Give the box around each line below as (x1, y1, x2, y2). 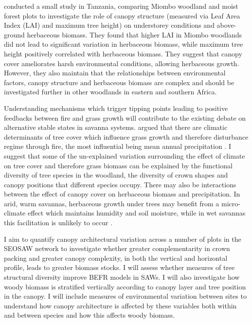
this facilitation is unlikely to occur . (4, 217, 113, 228)
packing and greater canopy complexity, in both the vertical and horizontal (4, 252, 228, 263)
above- (216, 20, 236, 30)
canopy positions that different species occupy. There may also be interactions (4, 179, 236, 189)
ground (4, 29, 25, 39)
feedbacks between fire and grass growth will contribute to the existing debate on (4, 112, 246, 123)
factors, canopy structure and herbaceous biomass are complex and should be (4, 77, 234, 87)
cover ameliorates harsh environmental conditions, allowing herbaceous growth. (4, 58, 239, 68)
